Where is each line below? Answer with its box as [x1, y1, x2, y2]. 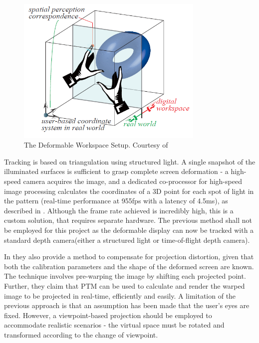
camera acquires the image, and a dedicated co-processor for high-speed [23, 175, 242, 186]
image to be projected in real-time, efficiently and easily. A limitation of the [4, 290, 236, 301]
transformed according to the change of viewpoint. [4, 329, 158, 340]
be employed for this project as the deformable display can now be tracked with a [4, 224, 254, 235]
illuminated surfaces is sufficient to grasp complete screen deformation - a [4, 166, 229, 176]
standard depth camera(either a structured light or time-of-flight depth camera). [4, 234, 250, 245]
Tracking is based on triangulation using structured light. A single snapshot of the [4, 156, 256, 167]
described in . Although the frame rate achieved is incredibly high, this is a [4, 205, 234, 215]
